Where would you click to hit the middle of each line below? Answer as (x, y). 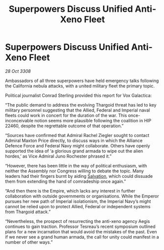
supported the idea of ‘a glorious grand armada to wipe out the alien (74, 151)
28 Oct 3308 (18, 71)
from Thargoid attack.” (28, 212)
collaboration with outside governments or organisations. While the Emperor (82, 196)
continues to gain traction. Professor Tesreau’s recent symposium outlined (80, 226)
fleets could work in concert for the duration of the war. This (66, 115)
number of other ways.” (29, 242)
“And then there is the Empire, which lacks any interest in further (70, 191)
